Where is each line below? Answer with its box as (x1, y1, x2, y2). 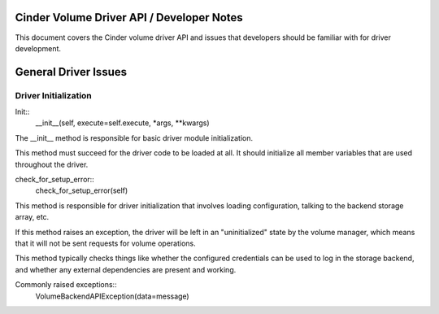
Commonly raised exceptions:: (15, 280, 117, 290)
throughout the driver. (15, 159, 89, 169)
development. (15, 43, 61, 53)
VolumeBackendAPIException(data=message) (35, 291, 190, 301)
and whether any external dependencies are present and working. (15, 264, 237, 274)
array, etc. (15, 212, 50, 222)
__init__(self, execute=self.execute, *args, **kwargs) (35, 118, 211, 128)
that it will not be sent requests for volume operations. (15, 238, 196, 248)
